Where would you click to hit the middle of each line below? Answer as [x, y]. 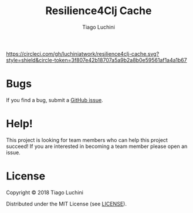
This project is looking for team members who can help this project [87, 140]
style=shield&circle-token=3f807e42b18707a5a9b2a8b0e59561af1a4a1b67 [97, 60]
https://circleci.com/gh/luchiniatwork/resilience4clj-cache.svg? [83, 53]
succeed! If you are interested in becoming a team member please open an [97, 146]
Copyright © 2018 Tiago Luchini [45, 192]
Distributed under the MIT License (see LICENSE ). [67, 204]
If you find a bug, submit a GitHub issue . [55, 100]
